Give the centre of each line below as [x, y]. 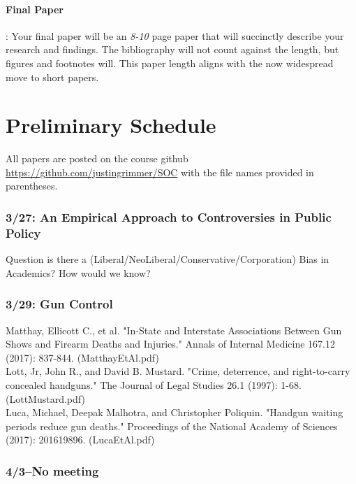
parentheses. [32, 186]
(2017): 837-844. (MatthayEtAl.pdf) [82, 357]
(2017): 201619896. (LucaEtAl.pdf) [80, 440]
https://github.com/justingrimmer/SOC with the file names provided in [160, 172]
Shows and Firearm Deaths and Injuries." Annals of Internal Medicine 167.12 [171, 344]
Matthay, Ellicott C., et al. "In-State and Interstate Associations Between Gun [174, 330]
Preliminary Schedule [111, 125]
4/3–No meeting [52, 470]
